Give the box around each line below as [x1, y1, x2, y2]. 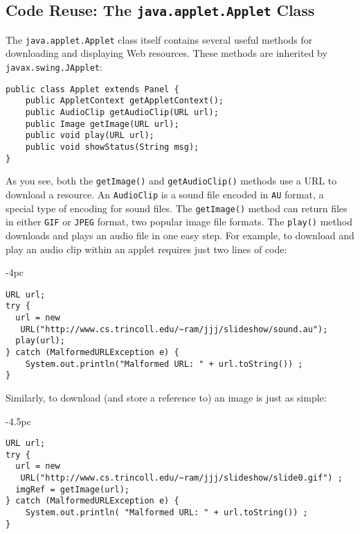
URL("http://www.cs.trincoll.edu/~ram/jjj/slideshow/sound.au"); [20, 324, 328, 334]
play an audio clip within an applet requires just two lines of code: [6, 241, 287, 256]
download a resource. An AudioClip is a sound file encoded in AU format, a [6, 187, 324, 201]
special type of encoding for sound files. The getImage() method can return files [6, 200, 348, 215]
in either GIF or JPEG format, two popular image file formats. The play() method [6, 214, 352, 229]
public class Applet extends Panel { [6, 84, 179, 94]
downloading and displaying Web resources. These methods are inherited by [6, 46, 327, 60]
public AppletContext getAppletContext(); [25, 96, 224, 106]
